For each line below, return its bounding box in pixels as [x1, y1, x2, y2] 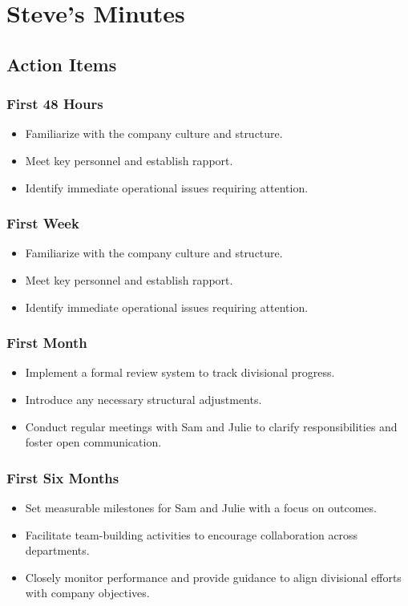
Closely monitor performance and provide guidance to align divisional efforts [25, 568, 402, 585]
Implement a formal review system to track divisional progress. [25, 364, 335, 381]
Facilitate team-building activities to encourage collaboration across [25, 526, 358, 543]
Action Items [6, 51, 117, 76]
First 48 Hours [6, 94, 103, 114]
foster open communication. [25, 434, 162, 450]
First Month [6, 333, 87, 353]
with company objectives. [25, 584, 150, 601]
